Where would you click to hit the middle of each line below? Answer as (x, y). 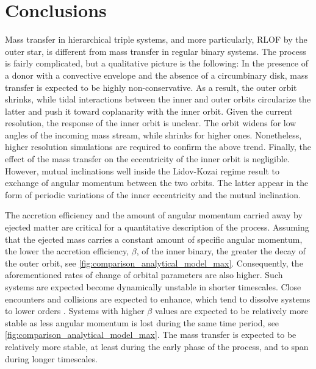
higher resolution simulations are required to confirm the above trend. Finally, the (158, 147)
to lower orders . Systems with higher (75, 311)
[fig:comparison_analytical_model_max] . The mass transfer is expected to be (151, 335)
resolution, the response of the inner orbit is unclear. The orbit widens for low (151, 123)
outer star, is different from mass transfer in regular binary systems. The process (156, 51)
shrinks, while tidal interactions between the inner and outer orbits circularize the (158, 99)
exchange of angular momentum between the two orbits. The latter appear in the (157, 183)
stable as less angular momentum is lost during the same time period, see (142, 322)
